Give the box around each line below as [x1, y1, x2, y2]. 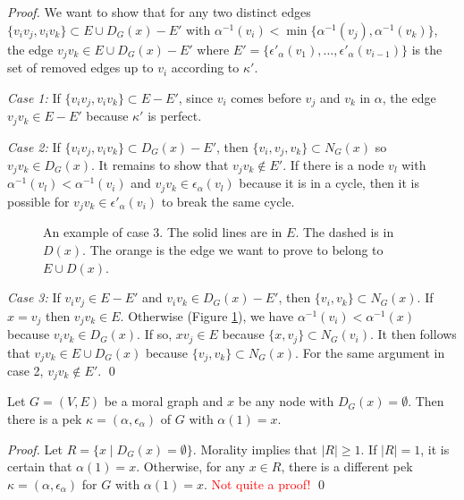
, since [178, 88, 213, 106]
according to [171, 58, 240, 77]
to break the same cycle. [161, 191, 295, 210]
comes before [231, 88, 301, 106]
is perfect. [148, 106, 202, 125]
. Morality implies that [192, 439, 317, 458]
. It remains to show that [90, 156, 229, 174]
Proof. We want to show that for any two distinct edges [7, 3, 311, 21]
